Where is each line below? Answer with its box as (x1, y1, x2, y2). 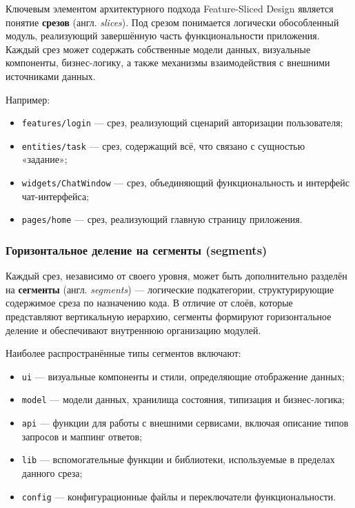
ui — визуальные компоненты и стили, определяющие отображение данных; (21, 369, 345, 383)
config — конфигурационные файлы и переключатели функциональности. (21, 489, 336, 503)
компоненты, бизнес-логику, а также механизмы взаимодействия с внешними (6, 55, 330, 70)
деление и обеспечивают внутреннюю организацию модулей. (6, 322, 261, 337)
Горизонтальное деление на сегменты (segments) (6, 241, 267, 258)
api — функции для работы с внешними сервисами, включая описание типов (21, 416, 349, 430)
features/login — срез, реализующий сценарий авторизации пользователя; (21, 115, 343, 130)
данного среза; (21, 465, 83, 480)
